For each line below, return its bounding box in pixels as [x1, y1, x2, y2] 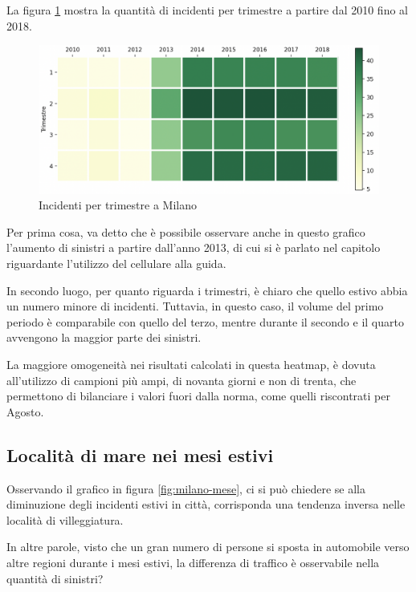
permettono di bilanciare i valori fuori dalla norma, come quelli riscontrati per [6, 387, 390, 404]
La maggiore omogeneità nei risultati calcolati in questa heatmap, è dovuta [6, 356, 376, 373]
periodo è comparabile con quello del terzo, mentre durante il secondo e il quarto [6, 313, 404, 330]
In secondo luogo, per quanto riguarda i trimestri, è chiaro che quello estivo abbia [6, 282, 408, 298]
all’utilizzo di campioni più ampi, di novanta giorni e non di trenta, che [6, 371, 357, 388]
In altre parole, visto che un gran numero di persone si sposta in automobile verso [6, 538, 410, 555]
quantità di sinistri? [6, 570, 104, 586]
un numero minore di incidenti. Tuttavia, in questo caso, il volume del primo [6, 298, 384, 314]
